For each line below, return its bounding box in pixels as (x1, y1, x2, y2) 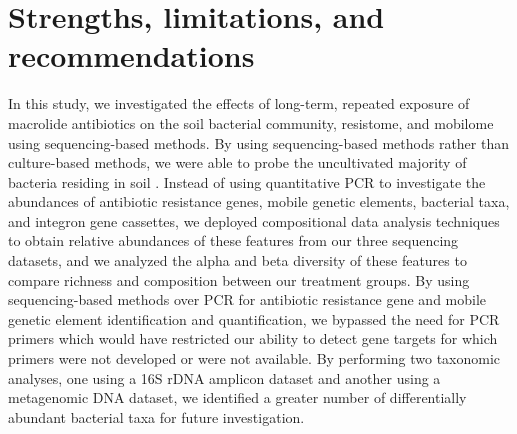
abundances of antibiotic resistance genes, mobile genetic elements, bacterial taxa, (8, 191, 510, 212)
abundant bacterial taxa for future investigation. (8, 406, 305, 427)
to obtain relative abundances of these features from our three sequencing (8, 230, 459, 251)
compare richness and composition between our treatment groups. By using (8, 269, 470, 290)
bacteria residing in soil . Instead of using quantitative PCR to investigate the (8, 171, 486, 192)
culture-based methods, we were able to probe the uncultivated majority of (8, 152, 467, 173)
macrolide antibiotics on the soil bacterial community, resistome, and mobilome (8, 112, 494, 133)
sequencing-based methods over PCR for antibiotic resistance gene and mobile (8, 289, 487, 310)
